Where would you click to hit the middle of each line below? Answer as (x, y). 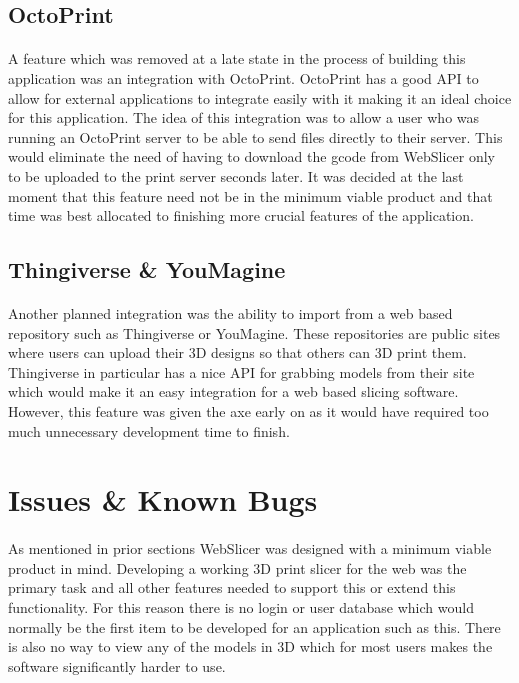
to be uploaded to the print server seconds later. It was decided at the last (236, 175)
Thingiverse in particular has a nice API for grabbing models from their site (241, 371)
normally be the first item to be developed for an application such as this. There (254, 626)
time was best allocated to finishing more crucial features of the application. (241, 215)
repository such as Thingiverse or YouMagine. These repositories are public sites (254, 332)
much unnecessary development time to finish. (149, 430)
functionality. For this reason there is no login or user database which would (241, 607)
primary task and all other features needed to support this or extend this (232, 587)
